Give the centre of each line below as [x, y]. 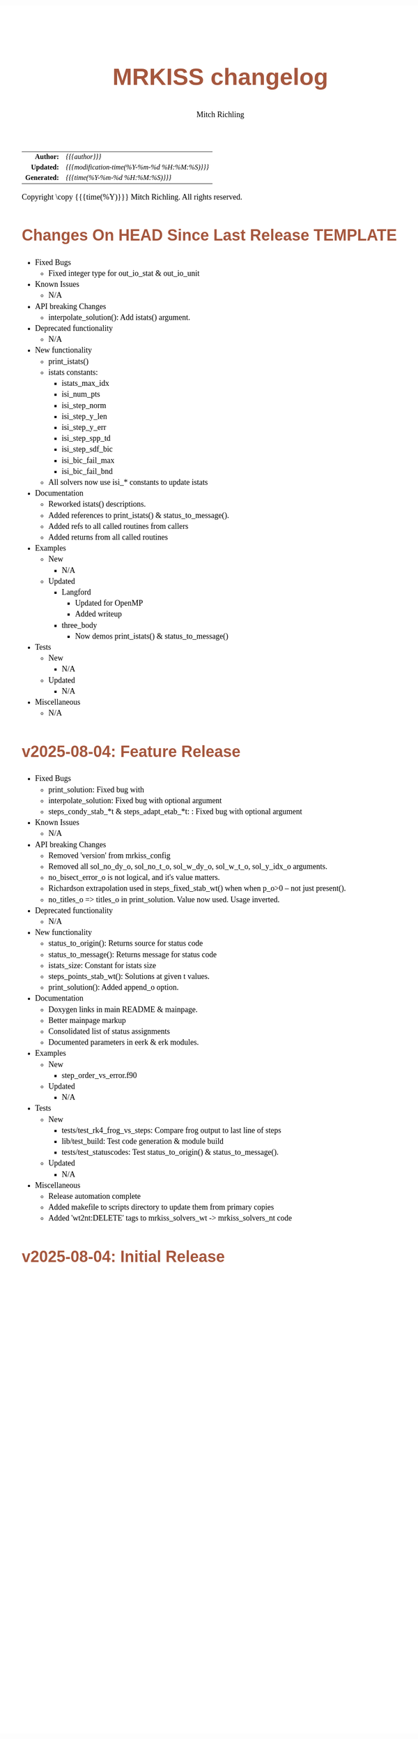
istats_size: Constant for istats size [102, 965]
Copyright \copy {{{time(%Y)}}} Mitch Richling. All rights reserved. [132, 197]
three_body [79, 625]
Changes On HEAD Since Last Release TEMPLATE [209, 236]
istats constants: [73, 372]
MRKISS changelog [220, 76]
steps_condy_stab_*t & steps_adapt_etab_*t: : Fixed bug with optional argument [175, 812]
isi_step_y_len [84, 416]
